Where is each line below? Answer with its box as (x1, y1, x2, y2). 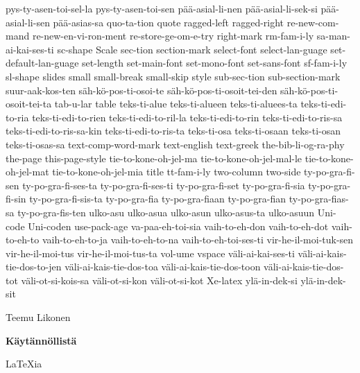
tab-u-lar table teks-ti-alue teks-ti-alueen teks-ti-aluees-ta (54, 96, 298, 111)
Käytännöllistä (6, 333, 77, 347)
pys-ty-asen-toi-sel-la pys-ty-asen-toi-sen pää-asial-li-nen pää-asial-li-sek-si (6, 1, 318, 15)
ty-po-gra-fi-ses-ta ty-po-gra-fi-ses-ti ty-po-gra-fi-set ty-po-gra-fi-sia (22, 177, 305, 192)
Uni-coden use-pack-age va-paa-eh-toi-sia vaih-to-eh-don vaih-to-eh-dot (28, 218, 329, 233)
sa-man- (316, 28, 350, 43)
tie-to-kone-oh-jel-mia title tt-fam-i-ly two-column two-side (52, 164, 301, 179)
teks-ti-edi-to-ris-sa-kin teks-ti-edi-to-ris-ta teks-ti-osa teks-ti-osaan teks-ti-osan (6, 123, 341, 138)
